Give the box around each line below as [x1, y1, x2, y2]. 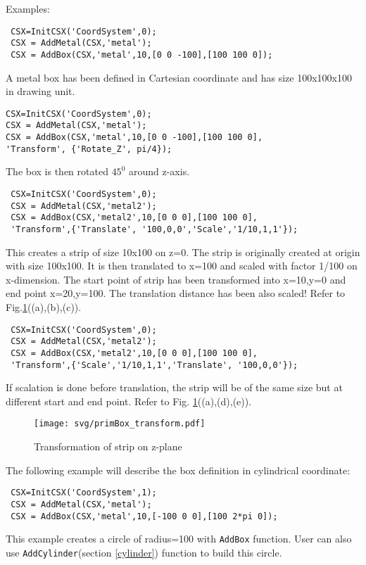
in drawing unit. [6, 84, 75, 99]
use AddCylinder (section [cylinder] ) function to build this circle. [6, 545, 282, 559]
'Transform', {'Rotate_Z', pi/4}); [6, 144, 172, 154]
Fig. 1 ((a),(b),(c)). [6, 299, 82, 314]
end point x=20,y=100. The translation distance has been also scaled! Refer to [6, 286, 346, 300]
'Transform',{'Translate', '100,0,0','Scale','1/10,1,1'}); [11, 224, 298, 234]
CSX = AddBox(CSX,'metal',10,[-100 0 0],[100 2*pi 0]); [11, 511, 278, 521]
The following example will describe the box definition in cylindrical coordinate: [6, 462, 351, 477]
